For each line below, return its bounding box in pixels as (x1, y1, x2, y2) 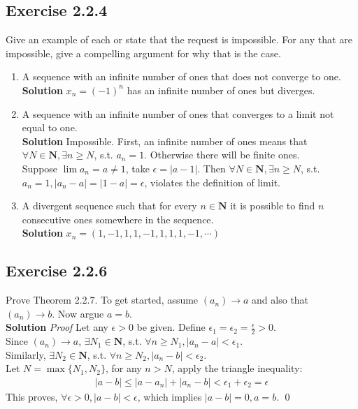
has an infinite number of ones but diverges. (127, 82, 315, 97)
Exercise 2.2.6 (6, 260, 108, 281)
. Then (197, 161, 226, 175)
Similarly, (6, 347, 46, 362)
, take (125, 161, 150, 175)
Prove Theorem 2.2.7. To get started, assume (6, 292, 199, 307)
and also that (252, 292, 309, 307)
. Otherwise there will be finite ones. (144, 147, 300, 162)
